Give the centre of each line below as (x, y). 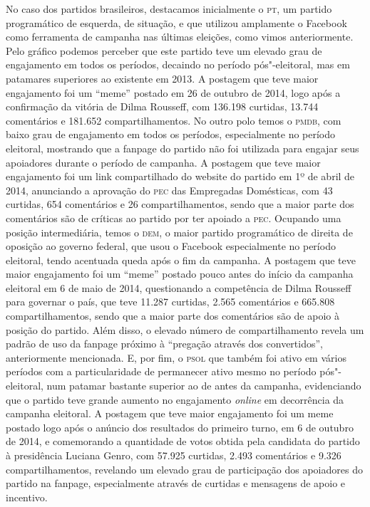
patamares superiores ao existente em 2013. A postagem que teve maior (162, 78)
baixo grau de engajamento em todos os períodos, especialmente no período (171, 134)
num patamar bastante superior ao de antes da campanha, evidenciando (204, 386)
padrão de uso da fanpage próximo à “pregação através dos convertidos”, (164, 344)
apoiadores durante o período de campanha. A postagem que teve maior (163, 162)
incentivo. (27, 497)
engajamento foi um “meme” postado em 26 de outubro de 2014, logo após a (173, 92)
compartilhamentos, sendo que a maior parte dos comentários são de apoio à (173, 316)
